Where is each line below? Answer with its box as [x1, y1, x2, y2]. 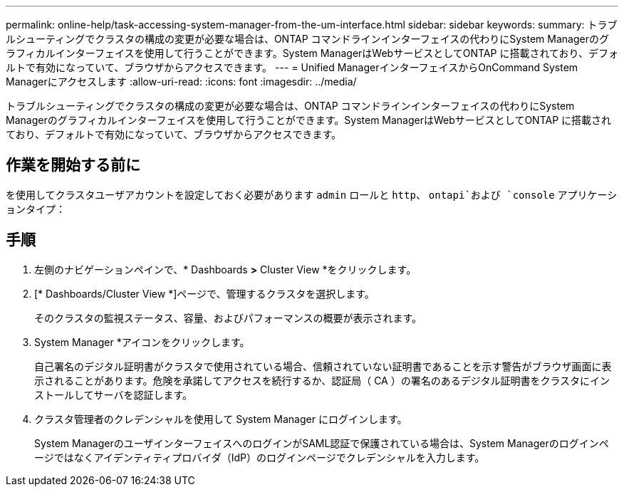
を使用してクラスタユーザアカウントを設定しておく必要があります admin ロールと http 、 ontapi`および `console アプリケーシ [6, 188, 618, 201]
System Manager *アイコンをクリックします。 [34, 335, 250, 348]
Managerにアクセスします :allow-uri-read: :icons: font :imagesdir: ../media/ [6, 75, 357, 88]
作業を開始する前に [6, 156, 140, 174]
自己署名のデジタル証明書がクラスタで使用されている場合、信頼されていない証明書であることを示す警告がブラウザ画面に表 [34, 360, 612, 372]
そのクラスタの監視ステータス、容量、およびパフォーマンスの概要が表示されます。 [34, 311, 422, 324]
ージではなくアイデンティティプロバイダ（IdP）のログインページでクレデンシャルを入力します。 [34, 451, 485, 464]
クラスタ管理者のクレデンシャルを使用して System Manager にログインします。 [34, 412, 407, 425]
